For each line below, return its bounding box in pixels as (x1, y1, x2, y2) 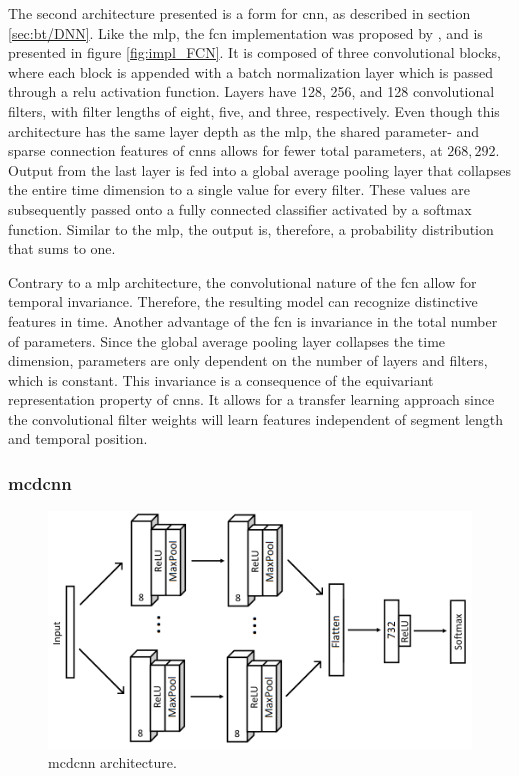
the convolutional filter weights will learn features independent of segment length (8, 408, 504, 429)
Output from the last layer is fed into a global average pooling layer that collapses (8, 159, 511, 180)
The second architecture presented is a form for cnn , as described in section (8, 3, 471, 23)
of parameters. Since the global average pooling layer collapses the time (8, 330, 446, 351)
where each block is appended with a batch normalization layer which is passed (8, 61, 493, 82)
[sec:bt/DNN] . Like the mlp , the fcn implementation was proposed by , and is (8, 22, 483, 43)
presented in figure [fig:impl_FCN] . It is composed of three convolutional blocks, (8, 42, 501, 63)
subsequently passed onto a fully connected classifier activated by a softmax (8, 198, 472, 219)
